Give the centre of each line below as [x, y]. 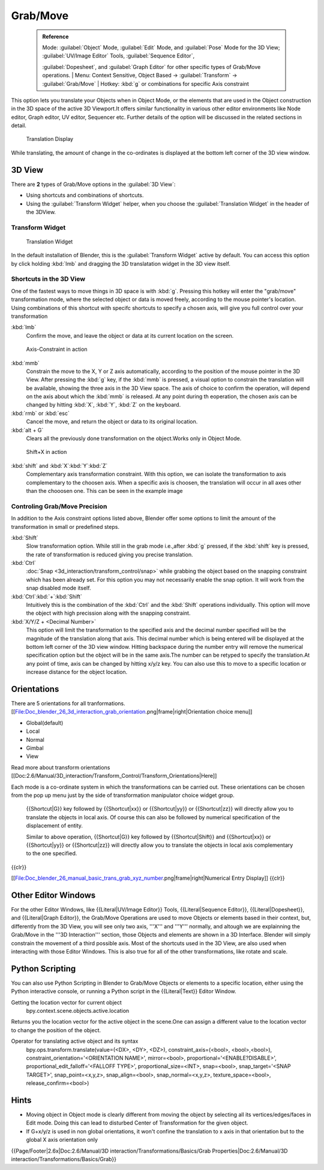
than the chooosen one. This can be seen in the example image [104, 491]
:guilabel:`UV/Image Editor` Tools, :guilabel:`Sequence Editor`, [118, 56]
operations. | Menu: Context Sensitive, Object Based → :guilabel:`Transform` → [140, 76]
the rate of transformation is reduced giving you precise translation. [109, 554]
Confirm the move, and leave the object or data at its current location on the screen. [130, 335]
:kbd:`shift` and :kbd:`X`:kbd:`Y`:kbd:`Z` [59, 465]
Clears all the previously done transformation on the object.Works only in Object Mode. [134, 438]
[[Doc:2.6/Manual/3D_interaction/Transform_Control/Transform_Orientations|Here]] [114, 776]
